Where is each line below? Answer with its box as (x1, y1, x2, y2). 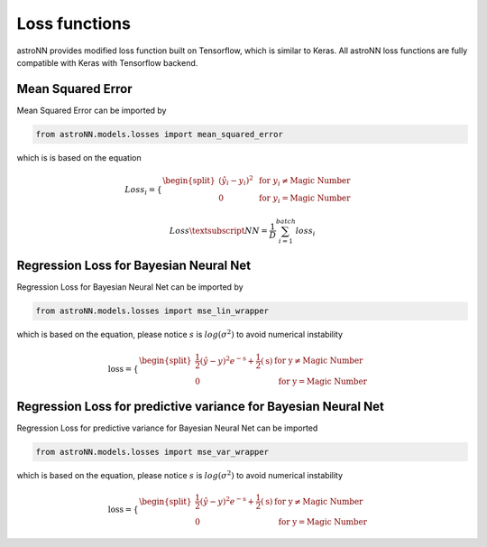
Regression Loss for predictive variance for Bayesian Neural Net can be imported (16, 422, 318, 433)
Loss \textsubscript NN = (169, 226, 268, 236)
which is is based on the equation (16, 152, 142, 162)
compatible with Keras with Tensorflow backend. (16, 57, 198, 68)
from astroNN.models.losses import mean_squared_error (35, 129, 283, 139)
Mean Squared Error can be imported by (16, 105, 167, 116)
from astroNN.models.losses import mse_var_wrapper (35, 447, 270, 458)
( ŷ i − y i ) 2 (217, 174, 254, 188)
